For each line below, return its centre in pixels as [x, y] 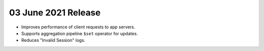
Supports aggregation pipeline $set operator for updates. [79, 33]
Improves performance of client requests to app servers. [78, 27]
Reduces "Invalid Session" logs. [53, 40]
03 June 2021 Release [55, 13]
